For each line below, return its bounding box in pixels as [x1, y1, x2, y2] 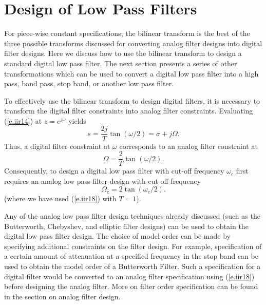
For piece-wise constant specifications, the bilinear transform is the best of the [4, 28, 250, 39]
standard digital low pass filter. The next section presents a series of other [4, 58, 237, 68]
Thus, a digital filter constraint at [4, 140, 110, 151]
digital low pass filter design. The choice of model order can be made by [4, 231, 231, 241]
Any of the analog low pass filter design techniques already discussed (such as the [4, 210, 260, 221]
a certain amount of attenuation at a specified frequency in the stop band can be [4, 251, 258, 261]
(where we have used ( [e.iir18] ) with [4, 193, 117, 204]
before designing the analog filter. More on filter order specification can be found [4, 281, 258, 292]
